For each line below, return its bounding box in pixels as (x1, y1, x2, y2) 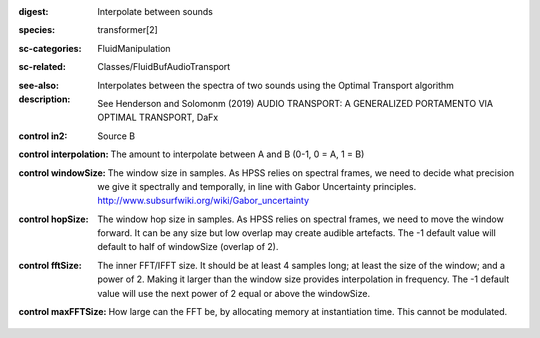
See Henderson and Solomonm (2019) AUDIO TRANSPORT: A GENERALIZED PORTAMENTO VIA (97, 97, 494, 109)
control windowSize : (18, 166, 106, 179)
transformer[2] (97, 24, 159, 36)
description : (18, 93, 71, 105)
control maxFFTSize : (18, 306, 107, 318)
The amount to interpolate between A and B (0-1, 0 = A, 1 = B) (110, 148, 365, 160)
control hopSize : (18, 213, 89, 225)
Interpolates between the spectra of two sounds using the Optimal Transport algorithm (97, 79, 455, 91)
